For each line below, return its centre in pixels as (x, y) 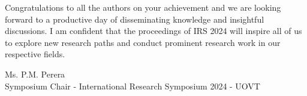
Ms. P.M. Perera (35, 74)
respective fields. (35, 54)
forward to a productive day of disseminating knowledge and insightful (135, 19)
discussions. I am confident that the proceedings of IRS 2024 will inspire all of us (153, 31)
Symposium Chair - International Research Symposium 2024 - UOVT (133, 86)
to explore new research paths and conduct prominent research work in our (143, 42)
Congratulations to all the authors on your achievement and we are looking (143, 7)
